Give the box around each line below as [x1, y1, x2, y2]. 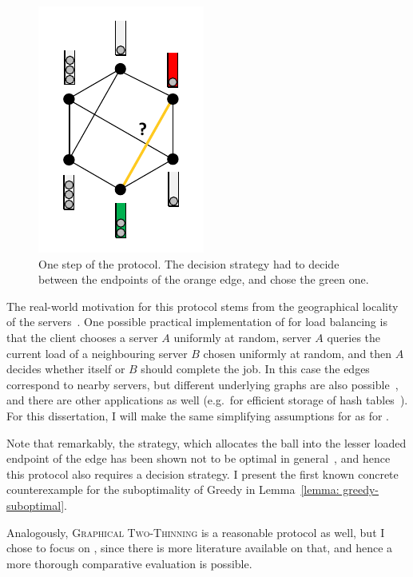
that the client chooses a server [6, 328, 158, 345]
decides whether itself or [6, 360, 125, 377]
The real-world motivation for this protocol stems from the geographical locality [6, 297, 399, 314]
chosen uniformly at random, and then [203, 344, 392, 361]
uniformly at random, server [173, 328, 312, 345]
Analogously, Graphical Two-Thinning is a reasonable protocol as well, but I [6, 523, 385, 540]
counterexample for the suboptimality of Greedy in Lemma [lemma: [6, 481, 340, 498]
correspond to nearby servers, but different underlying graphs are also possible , [6, 376, 399, 392]
